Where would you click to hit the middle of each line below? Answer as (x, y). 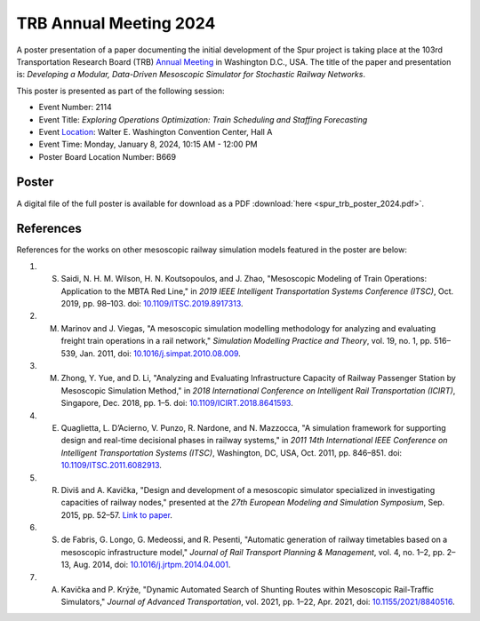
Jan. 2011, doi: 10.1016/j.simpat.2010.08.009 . (160, 353)
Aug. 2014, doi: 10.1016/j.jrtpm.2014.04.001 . (152, 565)
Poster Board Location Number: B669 (108, 156)
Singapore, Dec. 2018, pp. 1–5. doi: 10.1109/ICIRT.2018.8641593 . (177, 403)
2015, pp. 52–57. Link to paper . (117, 514)
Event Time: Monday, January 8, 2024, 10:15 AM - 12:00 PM (148, 144)
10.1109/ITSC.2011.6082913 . (111, 466)
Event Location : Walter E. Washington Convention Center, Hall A (156, 131)
